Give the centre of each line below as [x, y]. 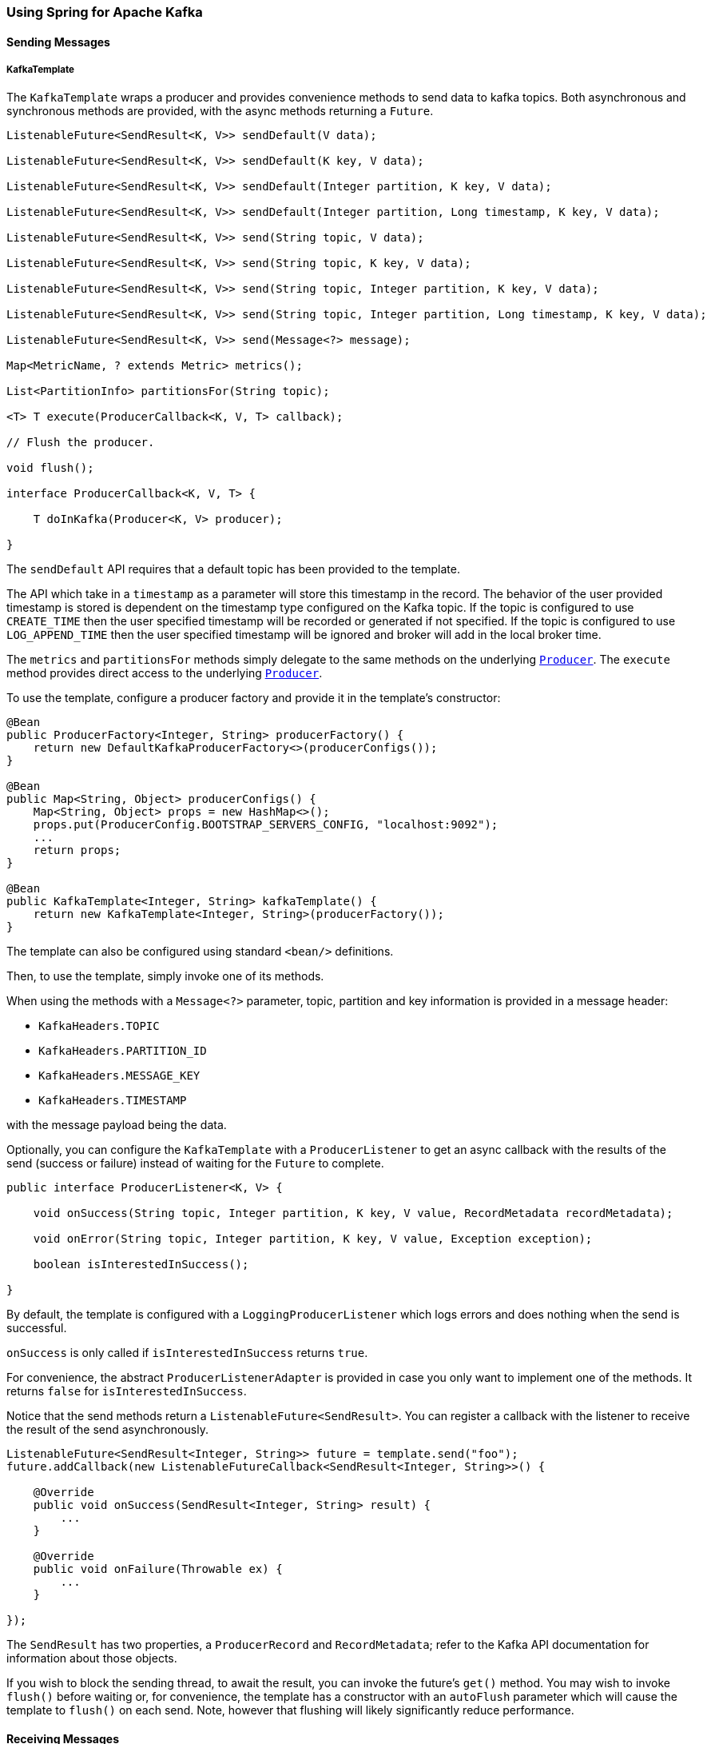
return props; [77, 850]
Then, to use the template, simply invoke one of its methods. [165, 976]
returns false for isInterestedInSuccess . [127, 1391]
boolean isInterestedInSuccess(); [141, 1265]
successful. [37, 1328]
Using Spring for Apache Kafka [105, 12]
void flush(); [50, 468]
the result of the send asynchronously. [107, 1430]
